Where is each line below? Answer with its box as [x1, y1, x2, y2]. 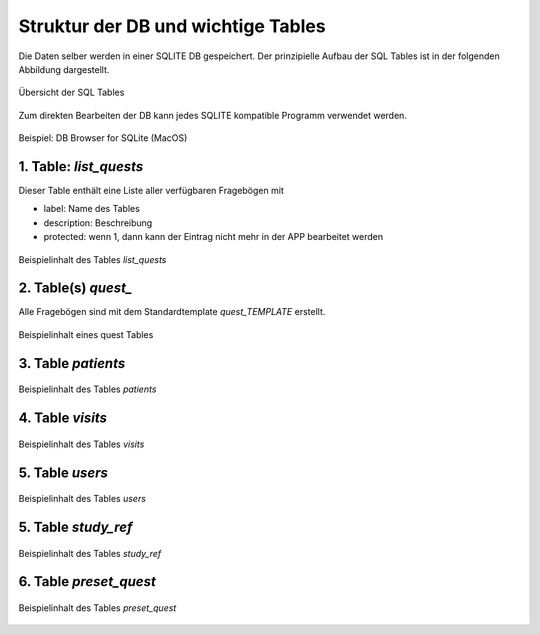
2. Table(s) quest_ [18, 280, 133, 297]
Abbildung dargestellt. [18, 63, 110, 75]
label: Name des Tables [43, 203, 140, 215]
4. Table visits [18, 410, 107, 427]
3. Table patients [18, 355, 126, 372]
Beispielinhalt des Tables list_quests [18, 253, 167, 265]
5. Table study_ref [18, 518, 133, 535]
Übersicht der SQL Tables [18, 86, 125, 99]
